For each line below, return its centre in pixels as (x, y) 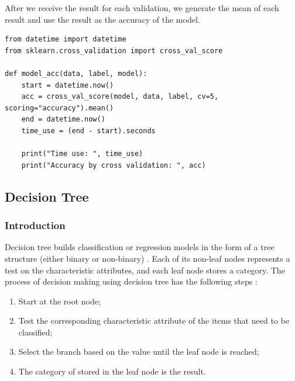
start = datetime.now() (68, 85)
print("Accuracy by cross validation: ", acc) (114, 165)
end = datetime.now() (63, 120)
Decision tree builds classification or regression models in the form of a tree (140, 247)
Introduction (35, 225)
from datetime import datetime (66, 39)
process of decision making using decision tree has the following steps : (131, 281)
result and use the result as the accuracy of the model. (102, 19)
